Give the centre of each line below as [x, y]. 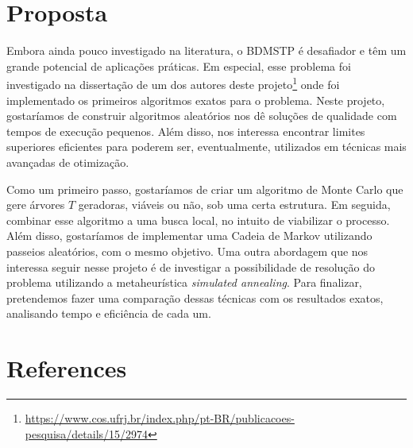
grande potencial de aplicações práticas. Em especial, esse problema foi [179, 66]
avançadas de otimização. [68, 162]
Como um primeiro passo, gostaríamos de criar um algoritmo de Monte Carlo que [205, 189]
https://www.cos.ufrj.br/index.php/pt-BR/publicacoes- [160, 418]
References [67, 368]
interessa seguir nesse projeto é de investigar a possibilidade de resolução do [191, 266]
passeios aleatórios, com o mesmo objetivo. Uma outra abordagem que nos [187, 251]
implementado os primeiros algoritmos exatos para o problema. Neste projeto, [196, 100]
